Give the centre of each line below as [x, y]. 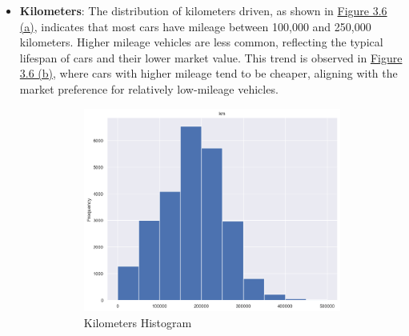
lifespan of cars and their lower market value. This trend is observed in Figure [211, 57]
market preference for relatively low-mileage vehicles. [149, 88]
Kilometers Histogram [138, 322]
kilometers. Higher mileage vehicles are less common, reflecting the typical [201, 42]
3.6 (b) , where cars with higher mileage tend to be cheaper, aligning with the [209, 73]
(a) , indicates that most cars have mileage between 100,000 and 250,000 [195, 26]
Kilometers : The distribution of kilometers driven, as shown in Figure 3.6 [203, 10]
